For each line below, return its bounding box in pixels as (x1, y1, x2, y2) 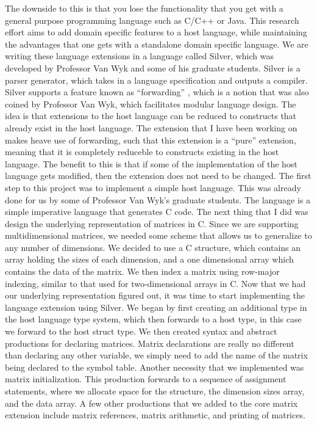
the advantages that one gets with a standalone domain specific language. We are (5, 37, 308, 50)
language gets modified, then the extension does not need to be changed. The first (5, 169, 312, 182)
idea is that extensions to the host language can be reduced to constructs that (5, 109, 297, 122)
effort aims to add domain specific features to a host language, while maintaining (5, 26, 307, 38)
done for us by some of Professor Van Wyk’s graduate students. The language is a (5, 193, 311, 206)
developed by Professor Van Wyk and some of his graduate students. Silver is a (5, 61, 301, 74)
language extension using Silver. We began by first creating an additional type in (5, 300, 307, 313)
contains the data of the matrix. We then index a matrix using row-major (5, 265, 280, 278)
